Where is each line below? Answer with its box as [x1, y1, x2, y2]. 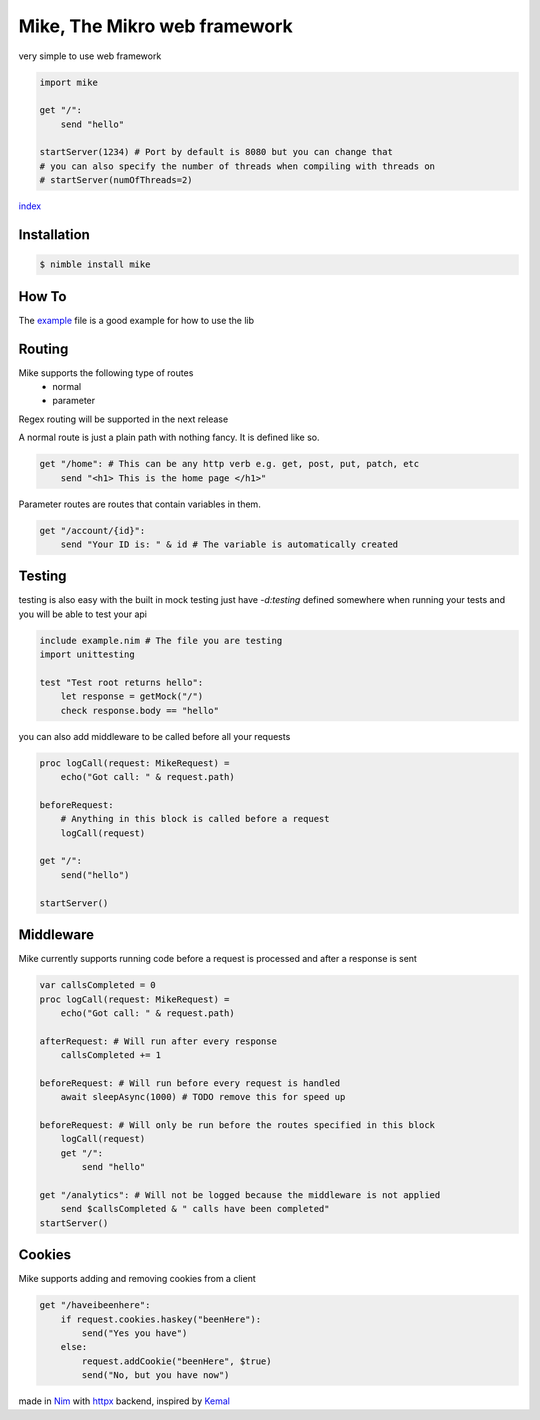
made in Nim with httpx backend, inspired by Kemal [18, 1395, 230, 1407]
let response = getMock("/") [60, 691, 204, 702]
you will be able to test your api [18, 608, 147, 620]
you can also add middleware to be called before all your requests [18, 730, 291, 742]
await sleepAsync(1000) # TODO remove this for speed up [60, 1091, 346, 1103]
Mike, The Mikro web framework [18, 15, 294, 37]
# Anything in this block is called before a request [60, 813, 330, 825]
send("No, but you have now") [81, 1370, 230, 1381]
